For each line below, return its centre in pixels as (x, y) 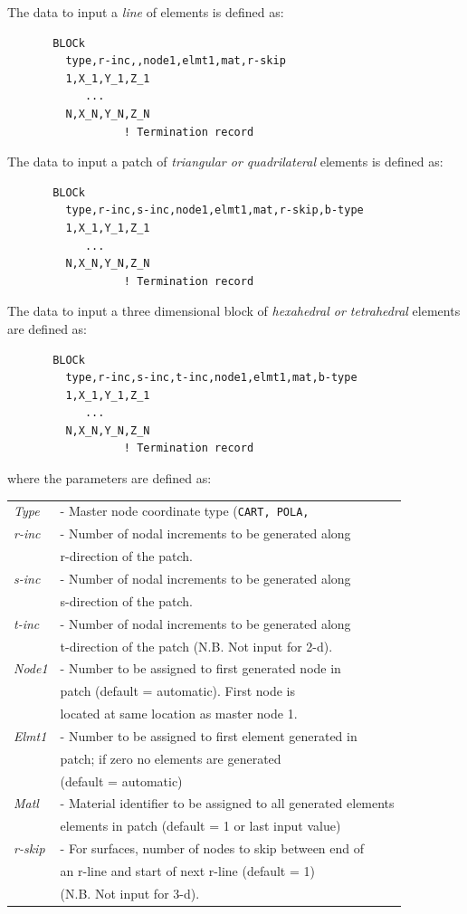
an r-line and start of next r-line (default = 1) (187, 870)
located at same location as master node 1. (179, 714)
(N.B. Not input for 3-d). (130, 893)
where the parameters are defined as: (110, 478)
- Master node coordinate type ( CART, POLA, (185, 511)
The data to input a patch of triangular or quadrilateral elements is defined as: (225, 162)
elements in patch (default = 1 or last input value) (200, 826)
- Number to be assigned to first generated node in (200, 668)
